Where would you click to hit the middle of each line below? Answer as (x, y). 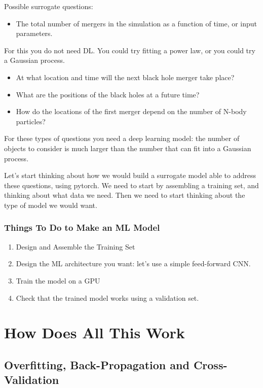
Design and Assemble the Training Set (76, 246)
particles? (31, 121)
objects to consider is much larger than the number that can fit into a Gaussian (128, 148)
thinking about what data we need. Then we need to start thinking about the (125, 195)
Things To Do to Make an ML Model (82, 227)
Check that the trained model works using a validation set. (107, 297)
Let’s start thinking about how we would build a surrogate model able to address (130, 175)
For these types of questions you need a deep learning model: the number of (122, 138)
